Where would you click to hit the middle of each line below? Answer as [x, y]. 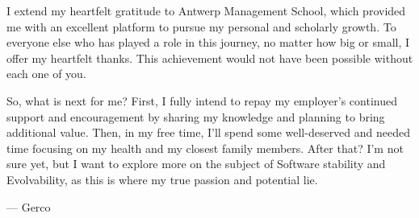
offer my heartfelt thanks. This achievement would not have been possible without [210, 58]
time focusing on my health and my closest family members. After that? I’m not [205, 148]
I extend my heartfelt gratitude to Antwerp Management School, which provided [206, 10]
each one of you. [46, 74]
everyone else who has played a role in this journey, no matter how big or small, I [208, 42]
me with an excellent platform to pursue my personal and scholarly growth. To [201, 26]
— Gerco [29, 206]
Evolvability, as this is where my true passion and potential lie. [162, 179]
